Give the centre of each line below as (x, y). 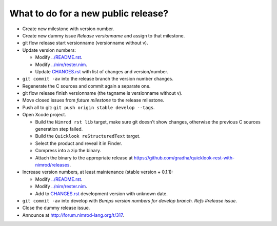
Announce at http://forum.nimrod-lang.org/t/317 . (73, 215)
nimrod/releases (52, 165)
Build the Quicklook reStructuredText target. (88, 136)
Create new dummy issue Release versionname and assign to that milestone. (104, 35)
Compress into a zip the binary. (68, 151)
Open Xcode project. (44, 115)
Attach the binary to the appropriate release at (84, 158)
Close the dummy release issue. (56, 208)
